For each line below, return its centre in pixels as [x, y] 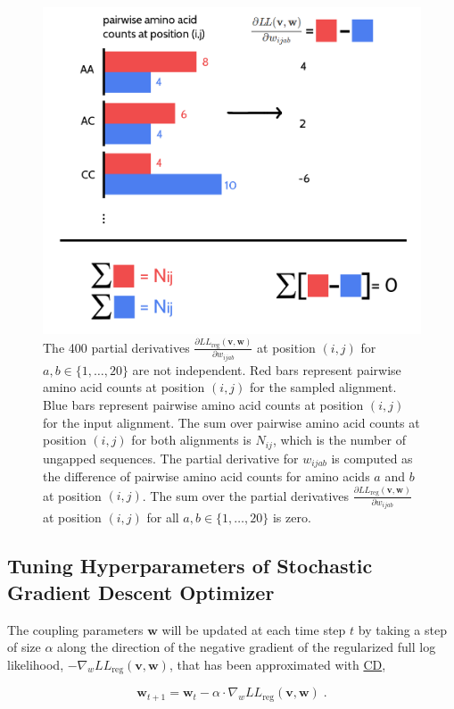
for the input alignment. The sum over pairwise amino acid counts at [231, 422]
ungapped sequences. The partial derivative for [171, 458]
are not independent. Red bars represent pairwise [267, 369]
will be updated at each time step [254, 629]
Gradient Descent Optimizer [141, 592]
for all [163, 517]
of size [24, 647]
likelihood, [36, 664]
